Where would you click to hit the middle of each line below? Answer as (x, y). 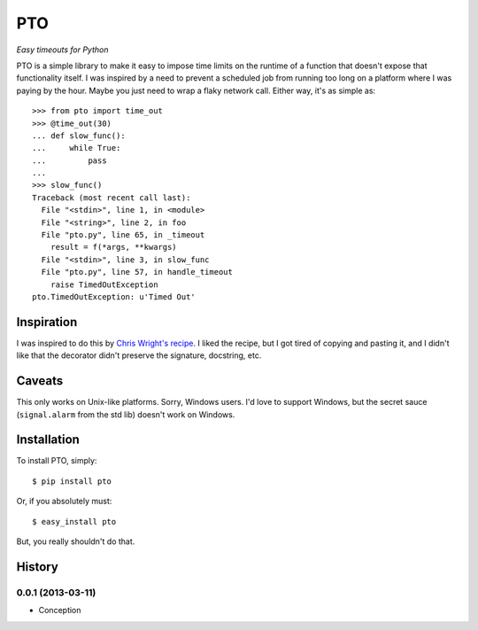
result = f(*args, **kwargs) (113, 247)
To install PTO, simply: (57, 461)
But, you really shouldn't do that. (76, 541)
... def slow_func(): (79, 136)
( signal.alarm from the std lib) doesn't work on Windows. (126, 414)
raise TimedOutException (104, 284)
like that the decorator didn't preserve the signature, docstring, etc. (139, 355)
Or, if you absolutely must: (64, 502)
